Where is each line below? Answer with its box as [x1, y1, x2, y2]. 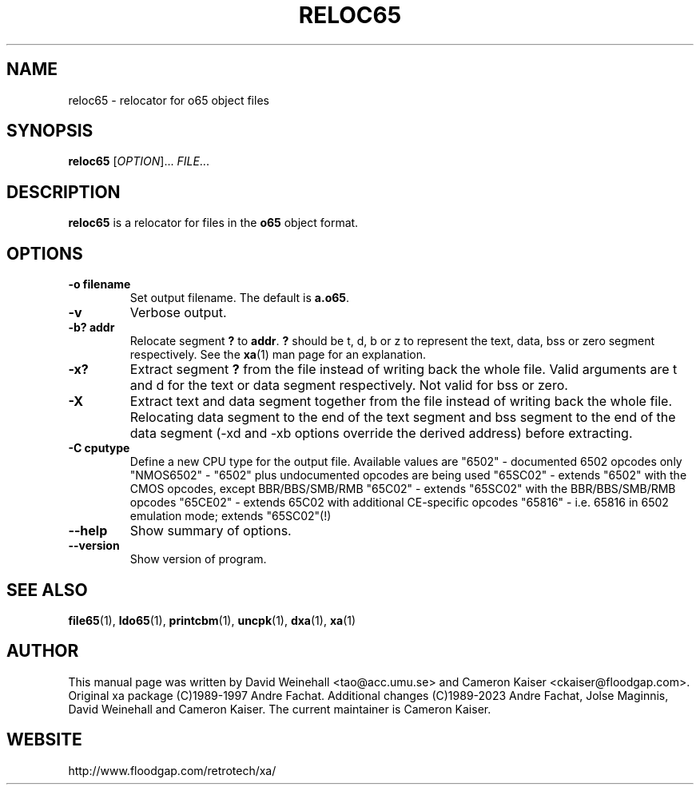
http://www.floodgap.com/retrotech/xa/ [68, 763, 276, 777]
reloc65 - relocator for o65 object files [68, 93, 269, 107]
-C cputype [68, 441, 130, 455]
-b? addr [68, 320, 115, 335]
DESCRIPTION [6, 181, 121, 202]
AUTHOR [6, 641, 79, 662]
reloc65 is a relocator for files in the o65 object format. [68, 216, 359, 230]
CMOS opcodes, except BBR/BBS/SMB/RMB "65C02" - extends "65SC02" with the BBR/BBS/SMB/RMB [129, 482, 676, 496]
